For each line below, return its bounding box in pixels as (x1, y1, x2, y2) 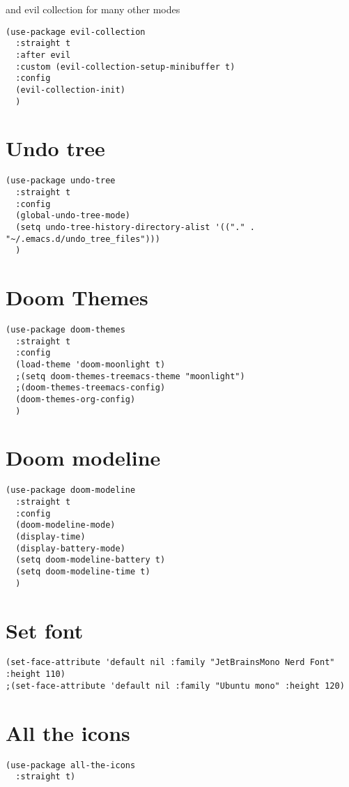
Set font (6, 616, 84, 644)
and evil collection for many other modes (6, 2, 180, 16)
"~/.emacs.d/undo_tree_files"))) (6, 234, 160, 244)
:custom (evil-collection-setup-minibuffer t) (15, 61, 235, 72)
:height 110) (6, 669, 65, 680)
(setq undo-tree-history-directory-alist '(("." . (15, 222, 255, 232)
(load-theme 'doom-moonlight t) (15, 360, 166, 369)
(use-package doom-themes (6, 325, 125, 335)
